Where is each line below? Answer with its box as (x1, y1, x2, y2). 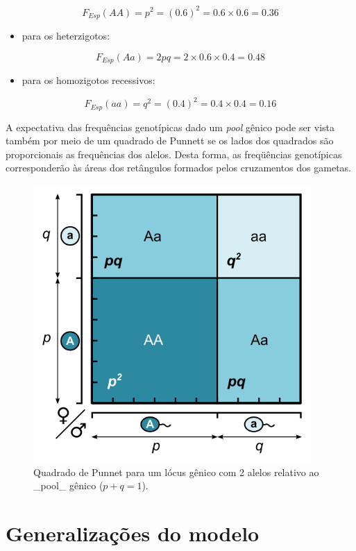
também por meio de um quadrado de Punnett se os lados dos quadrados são (6, 133, 334, 148)
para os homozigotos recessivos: (22, 73, 155, 87)
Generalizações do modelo (6, 518, 260, 547)
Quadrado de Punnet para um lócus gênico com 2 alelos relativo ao (33, 464, 319, 479)
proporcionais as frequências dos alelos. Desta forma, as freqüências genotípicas (6, 146, 342, 161)
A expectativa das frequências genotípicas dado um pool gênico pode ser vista (6, 119, 335, 134)
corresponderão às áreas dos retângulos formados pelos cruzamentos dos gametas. (6, 160, 351, 175)
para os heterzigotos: (22, 28, 110, 42)
